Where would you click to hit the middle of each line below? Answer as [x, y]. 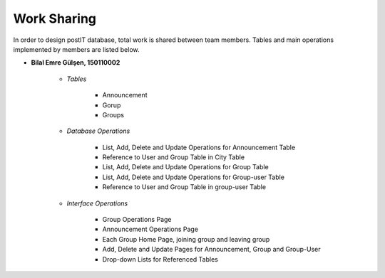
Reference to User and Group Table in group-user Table [184, 187]
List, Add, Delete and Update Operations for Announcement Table [199, 147]
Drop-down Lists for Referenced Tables [160, 259]
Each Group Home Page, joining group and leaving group [186, 239]
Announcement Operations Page [150, 229]
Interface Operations [97, 203]
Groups [113, 114]
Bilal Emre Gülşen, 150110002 [76, 63]
